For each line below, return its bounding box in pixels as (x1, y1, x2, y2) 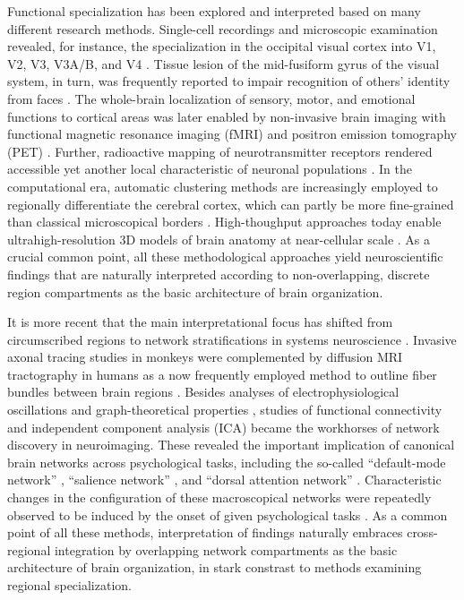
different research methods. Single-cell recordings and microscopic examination (7, 19, 438, 38)
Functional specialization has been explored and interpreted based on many (7, 2, 421, 20)
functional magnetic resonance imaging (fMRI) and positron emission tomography (7, 124, 457, 143)
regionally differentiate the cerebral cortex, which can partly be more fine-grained (7, 194, 454, 213)
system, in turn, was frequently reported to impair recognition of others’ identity (7, 72, 451, 90)
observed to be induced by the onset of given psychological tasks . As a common (7, 505, 448, 524)
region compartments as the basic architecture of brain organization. (7, 282, 383, 301)
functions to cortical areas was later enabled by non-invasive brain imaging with (7, 107, 446, 125)
